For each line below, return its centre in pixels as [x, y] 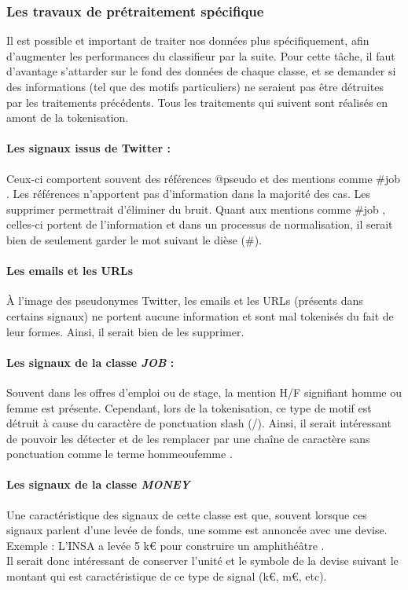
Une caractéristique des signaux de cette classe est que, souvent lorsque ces [187, 514]
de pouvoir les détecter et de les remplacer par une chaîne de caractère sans [188, 438]
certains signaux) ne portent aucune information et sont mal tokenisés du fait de [200, 315]
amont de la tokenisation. [68, 117]
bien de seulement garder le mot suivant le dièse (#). [134, 239]
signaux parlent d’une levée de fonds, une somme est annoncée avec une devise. [197, 530]
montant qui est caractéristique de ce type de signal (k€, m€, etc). [167, 576]
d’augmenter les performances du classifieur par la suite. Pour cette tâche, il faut [201, 55]
